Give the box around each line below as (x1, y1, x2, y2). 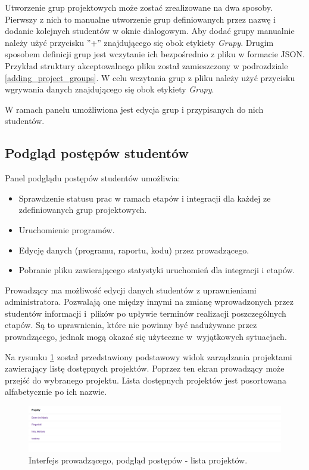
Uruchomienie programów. (18, 223, 115, 236)
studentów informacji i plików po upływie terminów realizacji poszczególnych (5, 307, 286, 319)
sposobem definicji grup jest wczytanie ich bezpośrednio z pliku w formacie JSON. (5, 48, 305, 60)
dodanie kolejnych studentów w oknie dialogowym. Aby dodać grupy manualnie (5, 24, 295, 37)
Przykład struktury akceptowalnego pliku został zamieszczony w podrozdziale (5, 59, 288, 72)
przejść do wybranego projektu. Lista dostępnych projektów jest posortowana (5, 373, 286, 386)
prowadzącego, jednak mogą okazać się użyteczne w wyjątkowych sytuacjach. (5, 330, 287, 343)
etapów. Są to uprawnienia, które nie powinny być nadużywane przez (5, 319, 257, 331)
